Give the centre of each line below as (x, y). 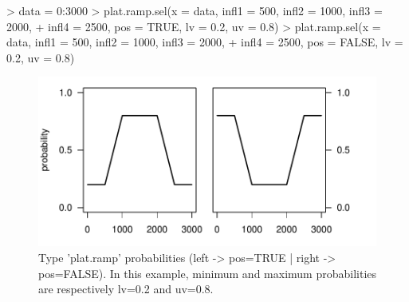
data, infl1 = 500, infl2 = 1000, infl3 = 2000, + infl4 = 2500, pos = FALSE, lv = (205, 42)
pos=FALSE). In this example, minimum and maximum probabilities (208, 273)
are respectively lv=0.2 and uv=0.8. (126, 289)
